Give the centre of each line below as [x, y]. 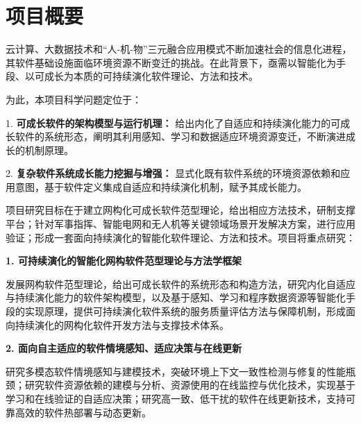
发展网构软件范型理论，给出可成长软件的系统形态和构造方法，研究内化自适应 [180, 283]
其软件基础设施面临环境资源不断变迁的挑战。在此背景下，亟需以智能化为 [171, 62]
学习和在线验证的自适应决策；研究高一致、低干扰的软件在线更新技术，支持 [176, 398]
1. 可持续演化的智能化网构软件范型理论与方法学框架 [124, 261]
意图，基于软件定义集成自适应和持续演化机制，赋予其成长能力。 [161, 186]
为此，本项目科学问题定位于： [74, 99]
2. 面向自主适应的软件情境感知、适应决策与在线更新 [124, 348]
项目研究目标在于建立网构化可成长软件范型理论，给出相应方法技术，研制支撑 [180, 210]
